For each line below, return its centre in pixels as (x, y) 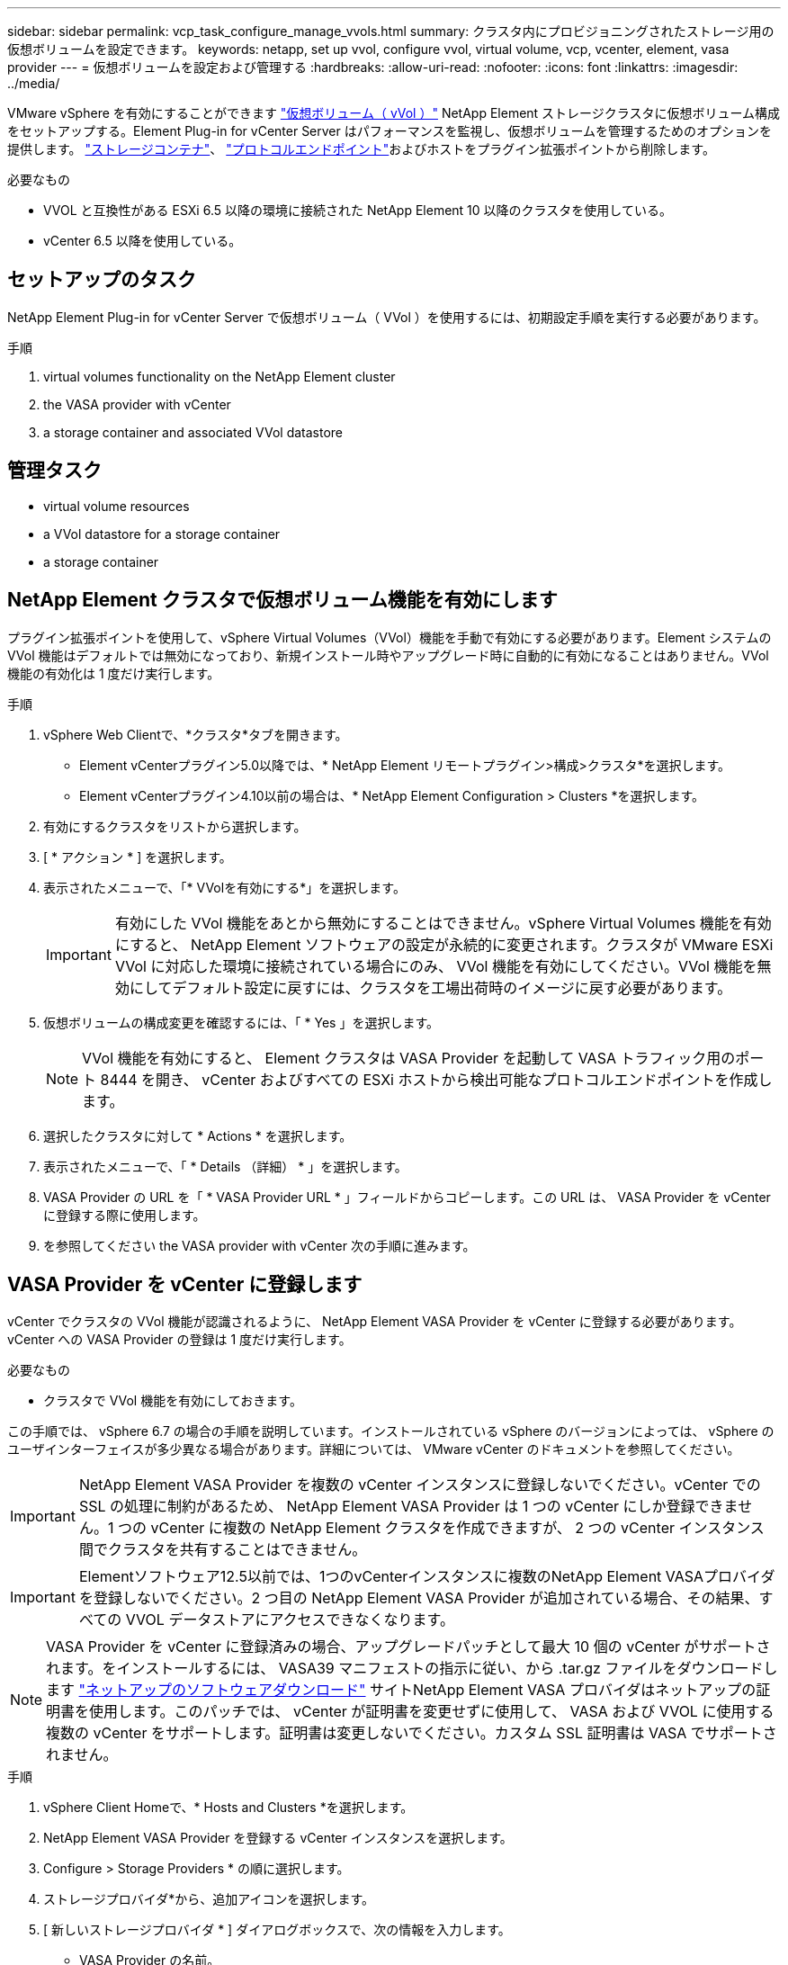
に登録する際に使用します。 (125, 1215)
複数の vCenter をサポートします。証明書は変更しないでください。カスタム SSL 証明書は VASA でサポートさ (412, 1733)
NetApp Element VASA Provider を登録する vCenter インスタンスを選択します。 (278, 1838)
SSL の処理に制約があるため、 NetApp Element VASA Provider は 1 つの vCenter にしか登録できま (408, 1507)
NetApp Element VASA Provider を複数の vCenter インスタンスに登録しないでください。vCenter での (420, 1485)
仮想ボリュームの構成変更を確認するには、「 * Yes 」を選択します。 (241, 1022)
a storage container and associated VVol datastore (193, 432)
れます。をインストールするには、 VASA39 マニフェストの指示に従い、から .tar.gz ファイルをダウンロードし (412, 1669)
